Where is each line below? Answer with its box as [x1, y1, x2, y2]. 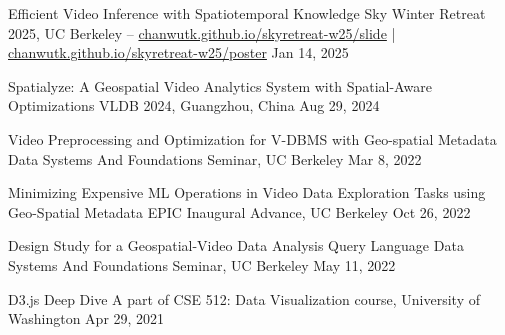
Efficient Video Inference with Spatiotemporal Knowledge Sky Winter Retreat [8, 3, 486, 23]
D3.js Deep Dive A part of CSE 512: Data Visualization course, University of [8, 288, 480, 309]
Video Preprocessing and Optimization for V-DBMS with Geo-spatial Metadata [8, 128, 497, 149]
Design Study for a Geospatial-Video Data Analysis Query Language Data [8, 235, 464, 256]
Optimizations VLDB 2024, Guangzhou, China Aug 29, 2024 [8, 95, 380, 116]
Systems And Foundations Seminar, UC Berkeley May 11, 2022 [8, 254, 396, 275]
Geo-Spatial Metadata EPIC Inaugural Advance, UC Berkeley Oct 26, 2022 [8, 201, 471, 222]
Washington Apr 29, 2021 [8, 308, 165, 329]
